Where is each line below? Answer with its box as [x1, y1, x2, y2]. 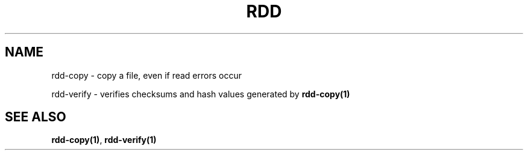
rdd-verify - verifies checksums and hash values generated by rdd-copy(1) [51, 88, 350, 99]
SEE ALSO [5, 109, 66, 125]
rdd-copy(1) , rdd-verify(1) [51, 135, 157, 145]
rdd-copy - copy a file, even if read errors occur [51, 70, 242, 81]
